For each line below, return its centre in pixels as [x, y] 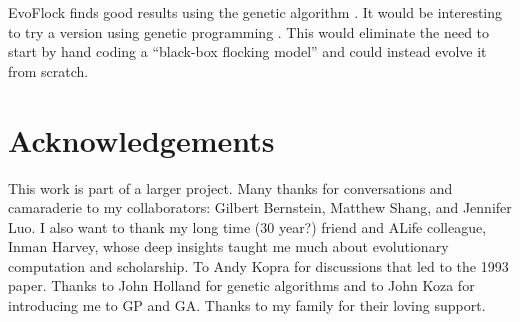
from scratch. [48, 70]
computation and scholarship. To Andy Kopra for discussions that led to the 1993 [258, 265]
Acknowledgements [141, 139]
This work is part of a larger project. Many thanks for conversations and [230, 187]
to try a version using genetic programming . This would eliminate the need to [249, 31]
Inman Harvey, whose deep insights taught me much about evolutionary [228, 246]
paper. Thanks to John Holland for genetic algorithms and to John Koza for [241, 285]
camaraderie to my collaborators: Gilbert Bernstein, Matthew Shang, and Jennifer [260, 207]
